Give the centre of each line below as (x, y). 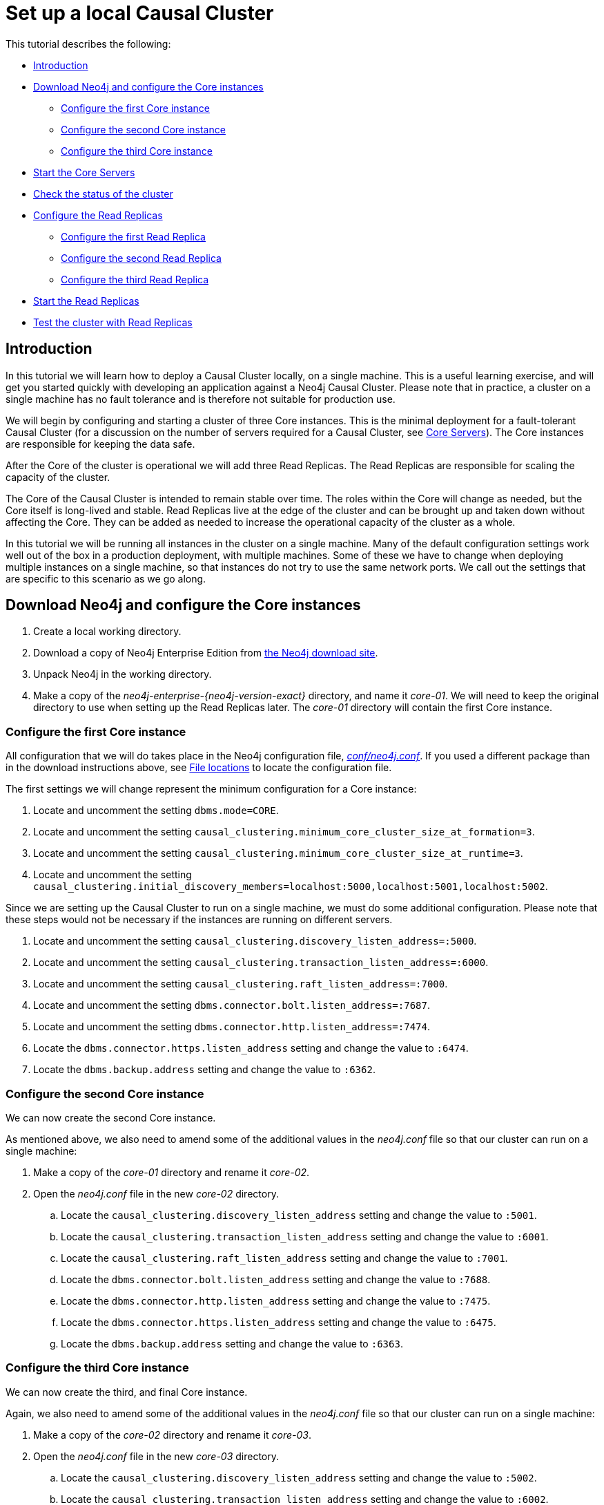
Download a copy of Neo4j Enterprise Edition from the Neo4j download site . (206, 653)
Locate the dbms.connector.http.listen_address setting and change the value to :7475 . (276, 1300)
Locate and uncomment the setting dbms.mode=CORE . (156, 811)
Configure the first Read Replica (133, 236)
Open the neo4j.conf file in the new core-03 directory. (156, 1456)
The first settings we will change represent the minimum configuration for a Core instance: (211, 789)
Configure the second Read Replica (141, 258)
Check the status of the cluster (103, 193)
